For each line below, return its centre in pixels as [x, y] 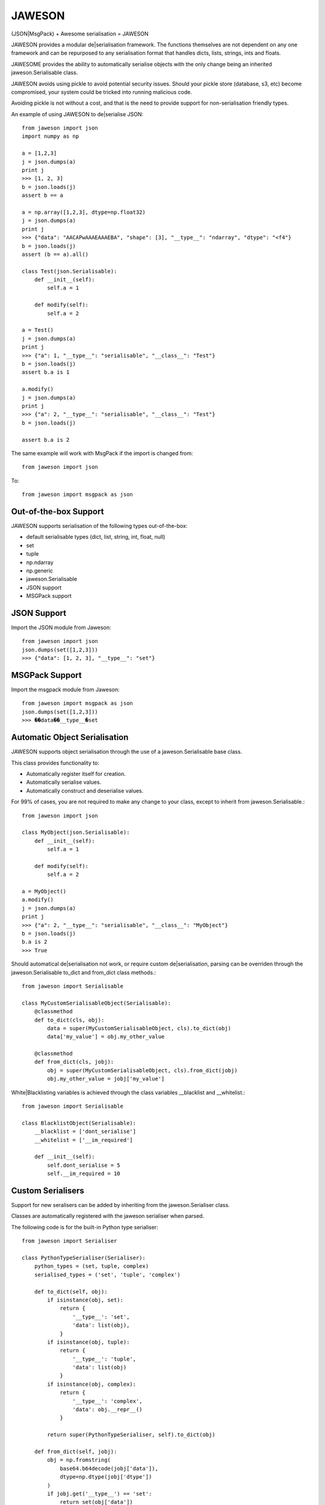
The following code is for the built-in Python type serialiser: [85, 1227]
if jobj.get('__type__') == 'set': [100, 1494]
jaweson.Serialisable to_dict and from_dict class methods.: [84, 972]
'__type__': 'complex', [107, 1401]
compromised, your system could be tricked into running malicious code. [102, 92]
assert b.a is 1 [46, 372]
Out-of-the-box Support [57, 511]
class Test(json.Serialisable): [70, 271]
